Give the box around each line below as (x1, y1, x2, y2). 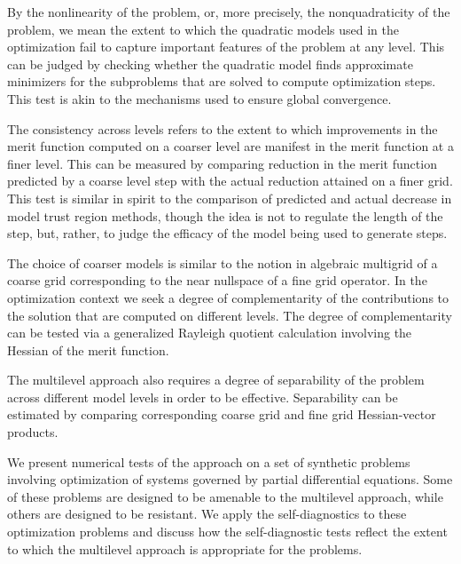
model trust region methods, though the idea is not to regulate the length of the (7, 206, 443, 225)
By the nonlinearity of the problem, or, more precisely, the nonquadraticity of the (7, 3, 450, 20)
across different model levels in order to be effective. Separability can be (7, 387, 398, 406)
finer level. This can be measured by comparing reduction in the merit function (7, 154, 437, 172)
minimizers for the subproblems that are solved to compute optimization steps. (7, 72, 436, 91)
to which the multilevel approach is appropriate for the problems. (7, 539, 363, 558)
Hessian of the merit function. (7, 340, 169, 359)
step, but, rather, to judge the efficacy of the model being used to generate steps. (7, 224, 448, 242)
